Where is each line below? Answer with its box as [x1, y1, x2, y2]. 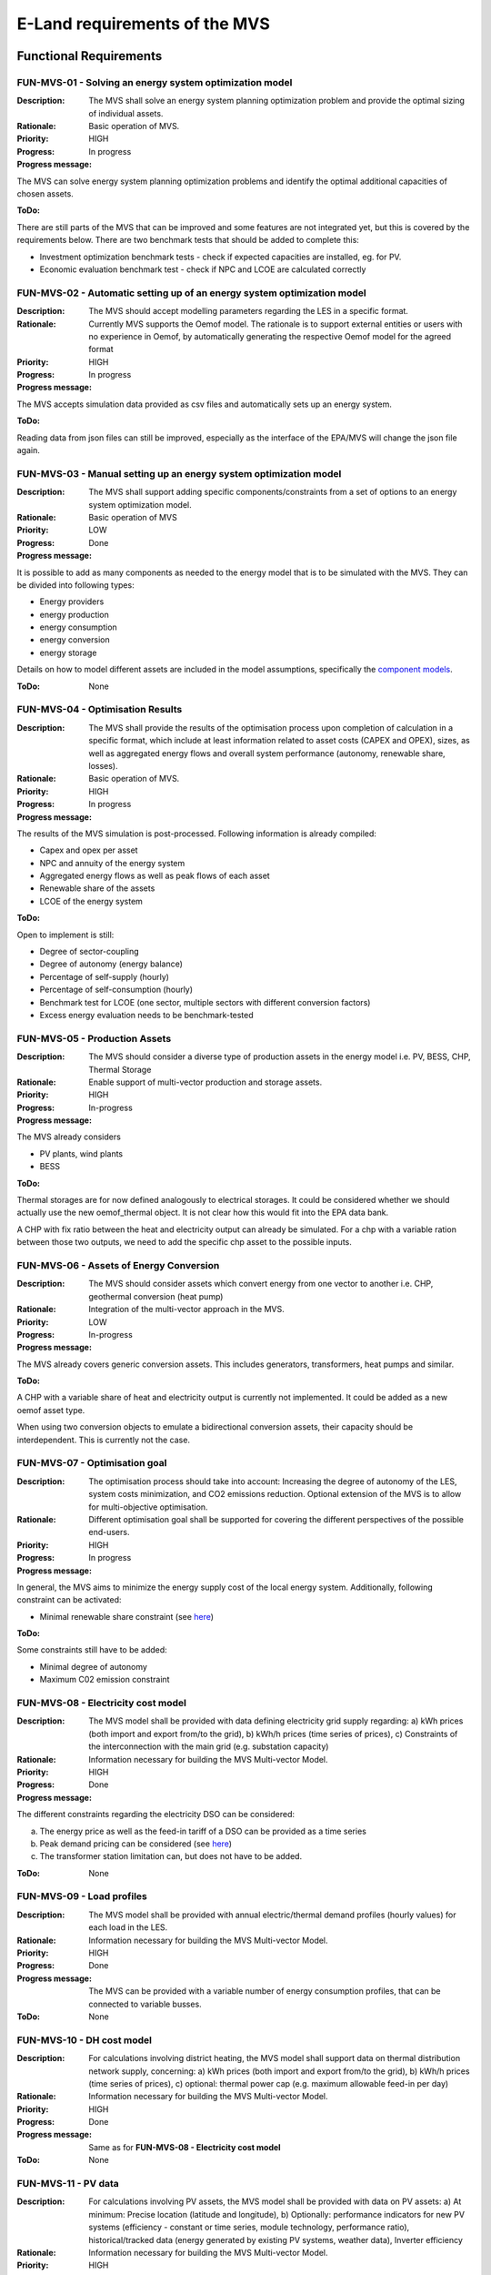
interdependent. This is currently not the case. [16, 1434, 191, 1445]
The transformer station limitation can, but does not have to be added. [39, 1851, 303, 1862]
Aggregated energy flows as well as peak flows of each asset [39, 870, 270, 882]
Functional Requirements [16, 48, 163, 64]
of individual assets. [88, 107, 164, 118]
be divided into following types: [16, 579, 135, 591]
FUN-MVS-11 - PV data [16, 2178, 120, 2189]
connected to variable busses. [88, 1998, 202, 2009]
